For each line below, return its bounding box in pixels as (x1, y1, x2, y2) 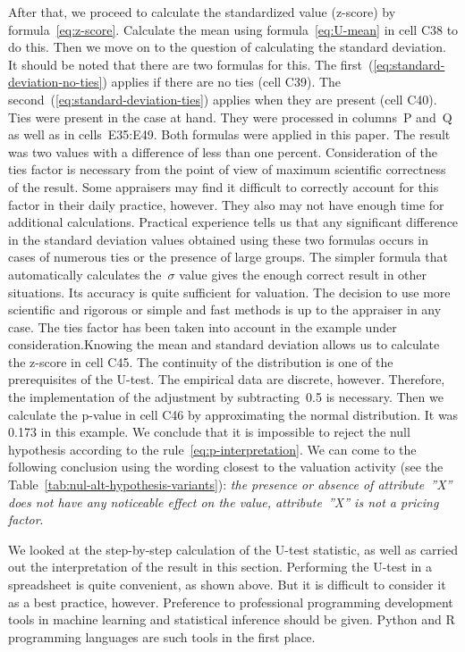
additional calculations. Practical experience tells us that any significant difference (8, 213, 459, 231)
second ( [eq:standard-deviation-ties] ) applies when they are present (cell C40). (8, 89, 437, 108)
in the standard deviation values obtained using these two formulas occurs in (8, 230, 428, 248)
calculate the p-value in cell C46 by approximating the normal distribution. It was (8, 405, 459, 423)
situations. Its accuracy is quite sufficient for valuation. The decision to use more (8, 282, 451, 301)
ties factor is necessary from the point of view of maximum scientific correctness (8, 160, 446, 179)
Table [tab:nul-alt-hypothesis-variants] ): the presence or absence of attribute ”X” (8, 475, 452, 494)
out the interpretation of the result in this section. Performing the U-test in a (8, 557, 432, 576)
